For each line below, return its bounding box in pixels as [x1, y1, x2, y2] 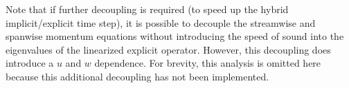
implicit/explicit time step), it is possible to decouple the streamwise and [6, 15, 316, 30]
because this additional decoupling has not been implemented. [6, 69, 269, 83]
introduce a [6, 56, 54, 70]
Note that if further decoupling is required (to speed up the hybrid [6, 2, 289, 16]
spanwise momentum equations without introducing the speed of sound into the [6, 29, 344, 43]
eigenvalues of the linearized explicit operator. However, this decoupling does [6, 42, 331, 56]
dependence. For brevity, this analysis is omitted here [94, 56, 321, 70]
